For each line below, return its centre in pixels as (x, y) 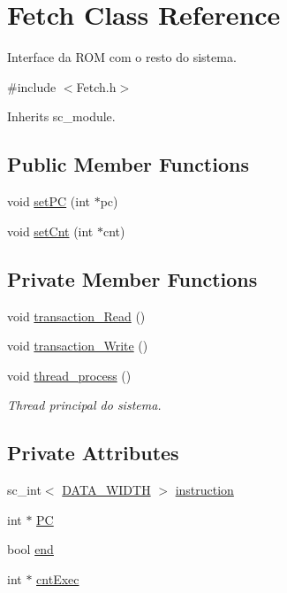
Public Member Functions (128, 164)
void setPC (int (49, 201)
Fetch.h (96, 86)
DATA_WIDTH (106, 490)
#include (32, 86)
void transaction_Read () (76, 316)
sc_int (24, 490)
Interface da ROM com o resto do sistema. (122, 57)
